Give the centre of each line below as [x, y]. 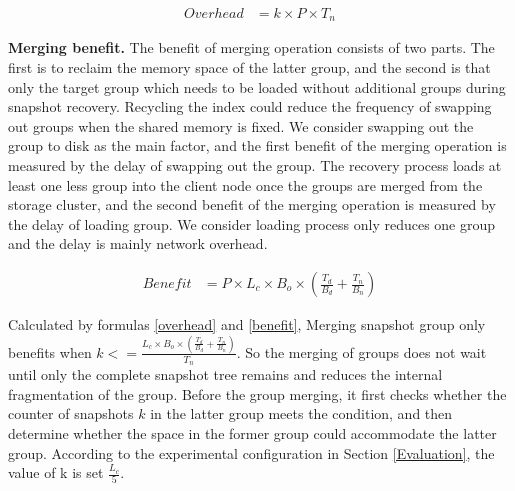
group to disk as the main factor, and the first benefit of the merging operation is [257, 145]
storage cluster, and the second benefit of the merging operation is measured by [252, 204]
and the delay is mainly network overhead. [138, 243]
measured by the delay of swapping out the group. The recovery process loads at [255, 165]
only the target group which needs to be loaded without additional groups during [257, 86]
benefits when [50, 351]
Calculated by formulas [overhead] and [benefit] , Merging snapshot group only [247, 324]
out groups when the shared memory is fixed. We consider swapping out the [241, 125]
